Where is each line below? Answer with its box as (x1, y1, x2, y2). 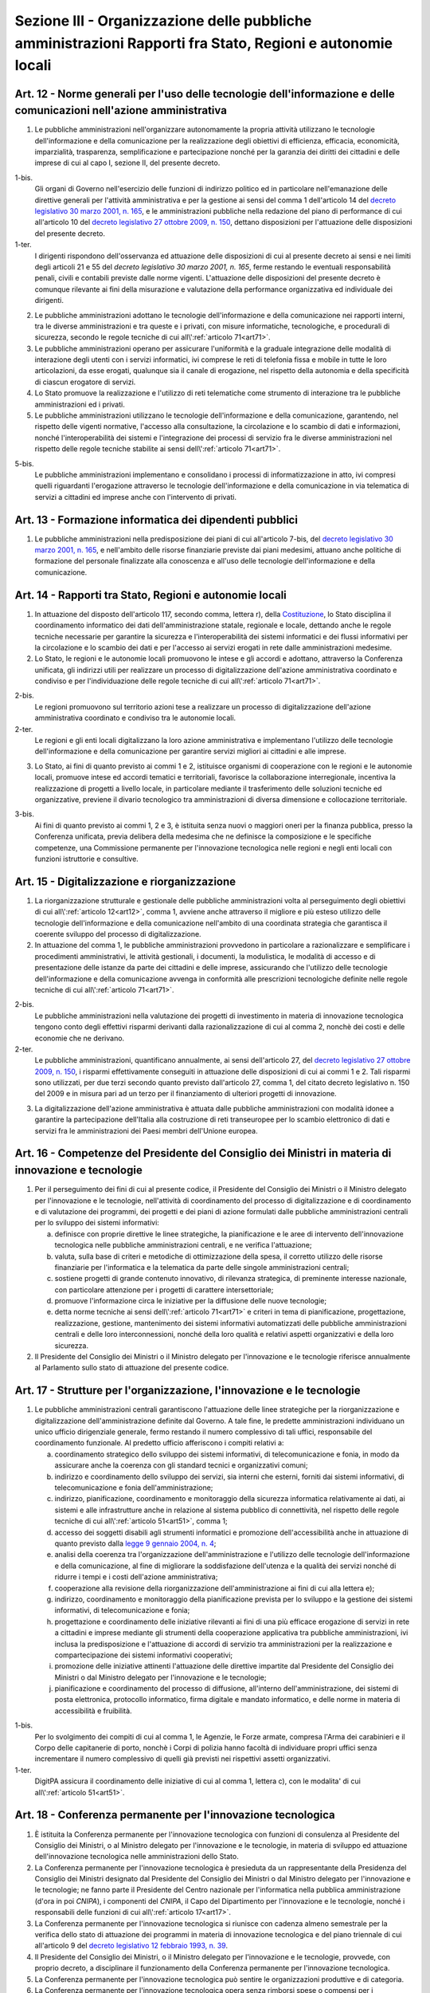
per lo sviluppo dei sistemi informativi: (34, 1218, 159, 1228)
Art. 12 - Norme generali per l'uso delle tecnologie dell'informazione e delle (14, 87, 395, 100)
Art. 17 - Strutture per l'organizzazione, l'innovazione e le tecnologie (14, 1384, 361, 1397)
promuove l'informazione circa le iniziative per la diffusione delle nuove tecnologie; (54, 1296, 326, 1306)
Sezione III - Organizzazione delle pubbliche (14, 12, 312, 29)
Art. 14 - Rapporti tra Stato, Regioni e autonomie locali (14, 588, 287, 602)
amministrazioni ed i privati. (34, 399, 125, 409)
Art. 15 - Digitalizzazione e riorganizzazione (14, 875, 236, 888)
